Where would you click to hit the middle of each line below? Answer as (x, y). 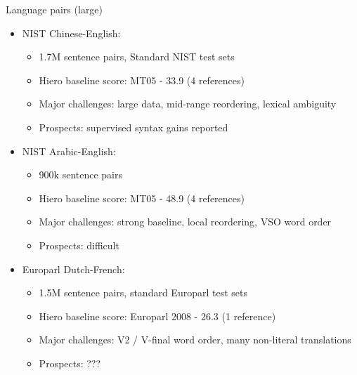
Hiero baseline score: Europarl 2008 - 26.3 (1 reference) (157, 316)
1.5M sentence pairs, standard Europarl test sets (143, 292)
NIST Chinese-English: (71, 33)
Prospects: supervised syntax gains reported (134, 127)
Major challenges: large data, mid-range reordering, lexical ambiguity (188, 104)
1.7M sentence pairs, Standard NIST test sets (137, 57)
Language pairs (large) (54, 9)
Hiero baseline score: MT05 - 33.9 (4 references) (142, 80)
